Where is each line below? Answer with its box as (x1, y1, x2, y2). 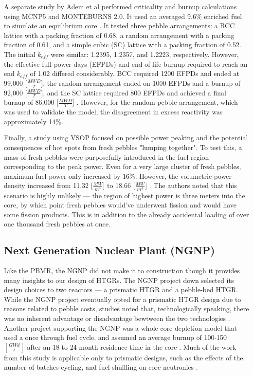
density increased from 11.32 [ (4, 180, 93, 190)
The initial (4, 49, 36, 59)
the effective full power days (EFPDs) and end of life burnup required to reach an (4, 58, 248, 69)
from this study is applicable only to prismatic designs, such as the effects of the (4, 352, 243, 362)
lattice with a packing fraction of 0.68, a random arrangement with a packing (4, 30, 235, 40)
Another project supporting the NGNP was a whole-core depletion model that (4, 322, 237, 333)
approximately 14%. (4, 116, 63, 126)
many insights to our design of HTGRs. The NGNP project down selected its (4, 275, 234, 285)
